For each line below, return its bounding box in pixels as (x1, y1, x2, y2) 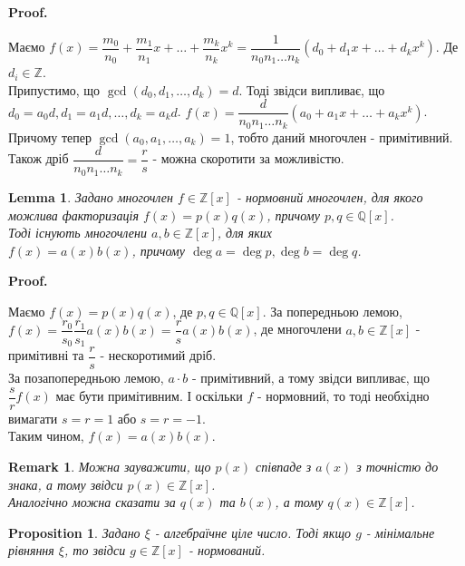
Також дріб (8, 149, 69, 168)
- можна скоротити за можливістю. (152, 149, 344, 168)
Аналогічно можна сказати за (8, 493, 176, 512)
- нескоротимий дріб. (100, 346, 217, 365)
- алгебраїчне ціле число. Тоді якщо (154, 522, 352, 542)
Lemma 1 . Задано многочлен (8, 187, 173, 206)
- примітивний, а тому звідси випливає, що (192, 368, 430, 387)
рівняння (8, 541, 54, 560)
